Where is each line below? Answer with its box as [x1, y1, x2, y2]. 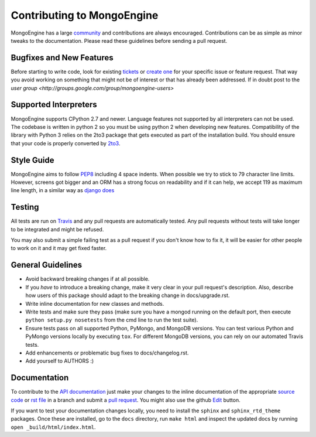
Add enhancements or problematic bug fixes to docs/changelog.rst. [25, 349, 189, 356]
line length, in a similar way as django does [11, 187, 115, 194]
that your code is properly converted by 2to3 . [11, 139, 121, 146]
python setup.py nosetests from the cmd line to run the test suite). [25, 316, 198, 323]
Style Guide [11, 155, 55, 165]
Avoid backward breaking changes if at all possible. [25, 275, 150, 282]
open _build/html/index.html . [11, 424, 96, 431]
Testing [11, 202, 39, 212]
